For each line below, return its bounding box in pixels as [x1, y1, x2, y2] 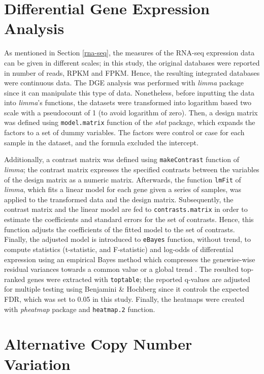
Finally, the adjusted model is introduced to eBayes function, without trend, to [4, 234, 251, 244]
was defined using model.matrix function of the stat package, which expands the [4, 117, 255, 128]
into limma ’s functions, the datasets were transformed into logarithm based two [4, 97, 251, 108]
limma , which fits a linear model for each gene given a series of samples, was [4, 184, 242, 195]
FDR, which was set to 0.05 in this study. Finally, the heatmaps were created [4, 293, 245, 304]
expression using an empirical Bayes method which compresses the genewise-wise [4, 254, 255, 264]
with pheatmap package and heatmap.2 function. [4, 303, 155, 314]
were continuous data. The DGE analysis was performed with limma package [4, 77, 244, 88]
